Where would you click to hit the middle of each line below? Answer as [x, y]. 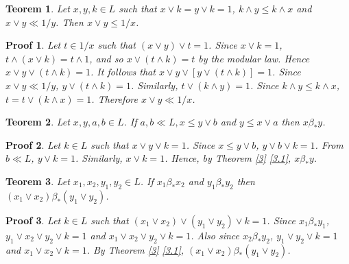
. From [329, 144]
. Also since [215, 235]
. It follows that [123, 72]
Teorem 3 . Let [38, 181]
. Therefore [115, 98]
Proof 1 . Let [33, 45]
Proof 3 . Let [33, 220]
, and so [106, 58]
